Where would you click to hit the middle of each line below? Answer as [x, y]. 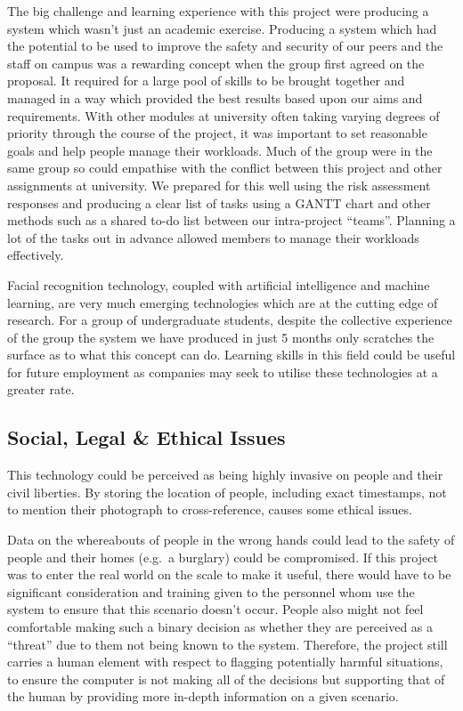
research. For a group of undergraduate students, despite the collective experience [230, 320]
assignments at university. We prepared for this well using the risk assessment [219, 185]
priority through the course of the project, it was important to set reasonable [217, 133]
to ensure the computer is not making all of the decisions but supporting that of [226, 679]
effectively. [36, 255]
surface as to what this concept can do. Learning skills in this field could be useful [231, 355]
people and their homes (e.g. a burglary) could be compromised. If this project [223, 557]
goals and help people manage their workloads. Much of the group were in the [220, 150]
